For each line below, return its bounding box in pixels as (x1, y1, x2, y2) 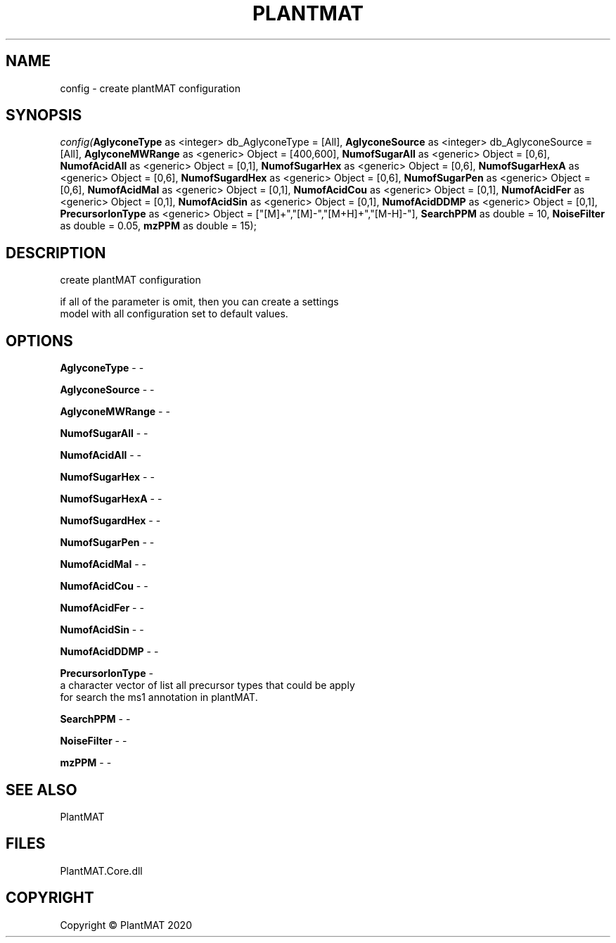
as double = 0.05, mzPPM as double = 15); (60, 220, 257, 232)
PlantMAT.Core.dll (60, 864, 143, 877)
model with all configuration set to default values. (60, 308, 288, 320)
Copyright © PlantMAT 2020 (60, 918, 192, 931)
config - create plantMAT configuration (60, 82, 240, 94)
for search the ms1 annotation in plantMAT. (60, 691, 258, 704)
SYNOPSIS (6, 106, 82, 125)
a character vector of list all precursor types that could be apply (60, 679, 355, 692)
